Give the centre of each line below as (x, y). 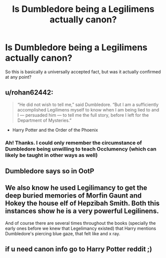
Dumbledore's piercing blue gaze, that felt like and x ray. (63, 233)
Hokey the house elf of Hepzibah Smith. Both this (83, 203)
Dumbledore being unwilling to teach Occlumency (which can (81, 149)
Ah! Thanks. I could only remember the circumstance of (74, 143)
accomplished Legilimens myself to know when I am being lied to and (88, 109)
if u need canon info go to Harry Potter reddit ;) (79, 249)
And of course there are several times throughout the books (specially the (81, 223)
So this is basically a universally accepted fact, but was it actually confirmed (83, 72)
